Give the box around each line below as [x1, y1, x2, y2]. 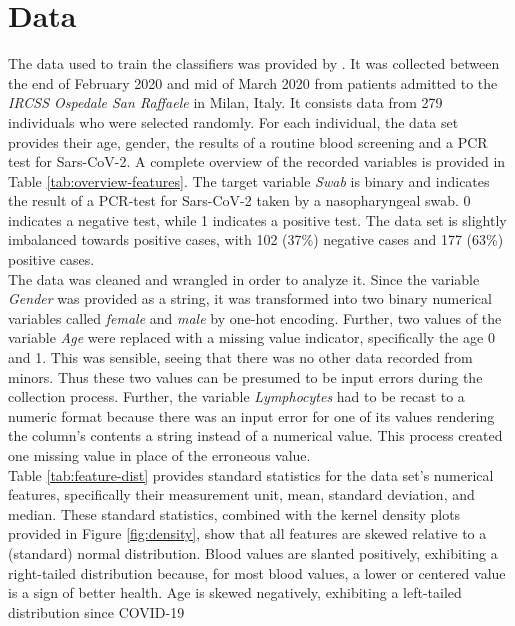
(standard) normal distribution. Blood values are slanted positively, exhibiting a [8, 542, 498, 563]
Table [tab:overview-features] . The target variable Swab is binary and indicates [8, 170, 490, 191]
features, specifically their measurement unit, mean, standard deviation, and [8, 484, 475, 505]
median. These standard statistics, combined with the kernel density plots [8, 503, 461, 524]
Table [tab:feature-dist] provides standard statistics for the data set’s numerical [8, 464, 494, 485]
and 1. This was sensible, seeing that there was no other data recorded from [8, 347, 473, 368]
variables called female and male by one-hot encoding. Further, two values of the [8, 307, 502, 328]
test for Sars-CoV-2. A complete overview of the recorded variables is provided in [8, 151, 506, 172]
